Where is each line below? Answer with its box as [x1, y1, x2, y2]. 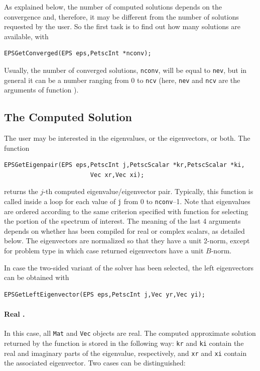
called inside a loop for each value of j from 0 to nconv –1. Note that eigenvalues [4, 196, 250, 207]
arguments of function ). [4, 84, 79, 95]
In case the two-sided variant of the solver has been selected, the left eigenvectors [4, 262, 254, 272]
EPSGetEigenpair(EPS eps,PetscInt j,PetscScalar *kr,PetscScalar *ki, [4, 161, 245, 169]
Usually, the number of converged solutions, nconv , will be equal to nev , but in [4, 64, 247, 75]
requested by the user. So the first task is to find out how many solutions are [4, 21, 240, 32]
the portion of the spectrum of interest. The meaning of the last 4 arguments [4, 216, 241, 226]
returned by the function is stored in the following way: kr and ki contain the [4, 337, 244, 348]
